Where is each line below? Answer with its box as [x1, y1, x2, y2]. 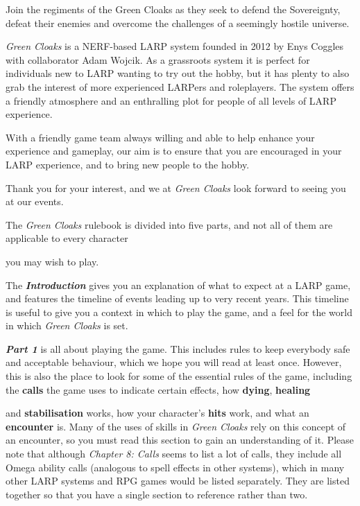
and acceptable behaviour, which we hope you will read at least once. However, [6, 355, 342, 369]
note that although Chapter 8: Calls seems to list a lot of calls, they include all [6, 446, 342, 461]
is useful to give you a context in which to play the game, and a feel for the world [6, 304, 352, 319]
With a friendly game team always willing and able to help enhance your [6, 130, 315, 144]
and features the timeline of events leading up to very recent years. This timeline [6, 291, 349, 306]
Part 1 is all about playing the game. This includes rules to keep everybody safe [6, 341, 350, 356]
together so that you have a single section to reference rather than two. [6, 487, 308, 501]
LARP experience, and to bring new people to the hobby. [6, 157, 250, 171]
